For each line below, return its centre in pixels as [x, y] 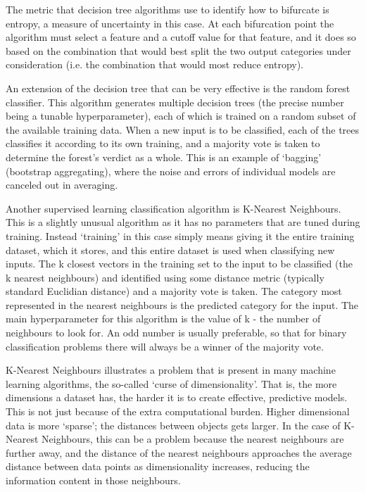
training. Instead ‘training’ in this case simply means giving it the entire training [180, 235]
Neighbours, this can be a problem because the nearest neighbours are [193, 439]
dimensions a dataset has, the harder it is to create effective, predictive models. [177, 397]
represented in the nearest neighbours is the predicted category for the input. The [182, 304]
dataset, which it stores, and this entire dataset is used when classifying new [170, 250]
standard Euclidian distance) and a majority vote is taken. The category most [174, 291]
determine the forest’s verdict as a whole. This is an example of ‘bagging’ [164, 157]
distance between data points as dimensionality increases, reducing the [158, 466]
